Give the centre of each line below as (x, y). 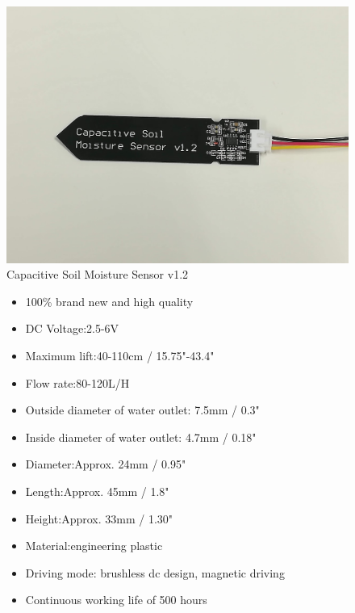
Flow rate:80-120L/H (77, 382)
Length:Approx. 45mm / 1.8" (97, 491)
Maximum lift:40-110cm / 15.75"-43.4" (120, 355)
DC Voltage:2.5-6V (72, 328)
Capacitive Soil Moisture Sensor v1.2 (98, 274)
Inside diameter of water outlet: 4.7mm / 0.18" (141, 437)
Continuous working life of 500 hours (116, 600)
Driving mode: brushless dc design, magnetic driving (155, 572)
